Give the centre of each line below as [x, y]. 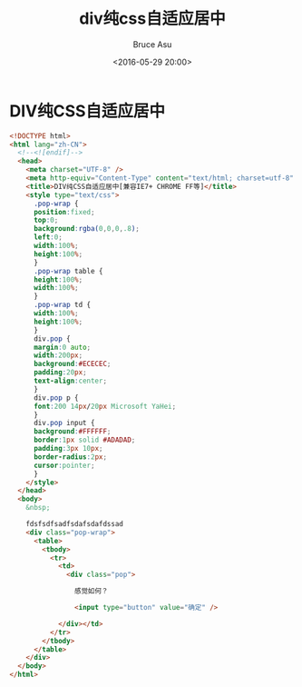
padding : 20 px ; [60, 373]
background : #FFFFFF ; [72, 432]
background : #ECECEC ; [72, 364]
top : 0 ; [46, 220]
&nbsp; [38, 508]
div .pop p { [56, 398]
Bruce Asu [152, 44]
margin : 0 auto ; [62, 347]
